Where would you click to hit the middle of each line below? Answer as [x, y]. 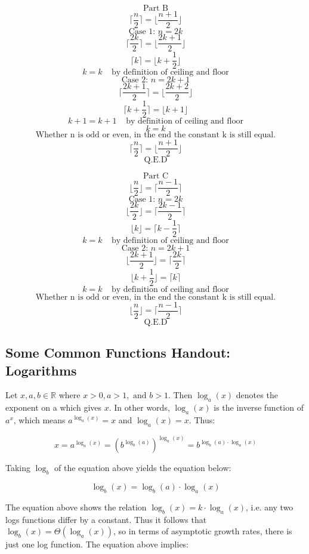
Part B [156, 8]
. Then [180, 395]
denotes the [257, 395]
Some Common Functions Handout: [118, 353]
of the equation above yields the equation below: [143, 468]
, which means [39, 419]
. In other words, [139, 407]
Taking [18, 468]
